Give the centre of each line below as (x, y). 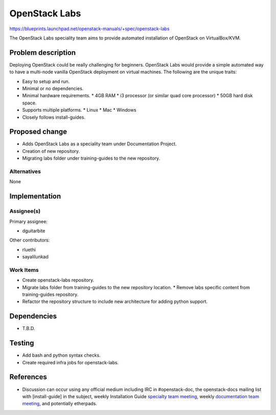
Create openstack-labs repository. (58, 280)
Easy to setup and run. (46, 81)
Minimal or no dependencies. (53, 89)
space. (29, 103)
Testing (22, 343)
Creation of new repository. (51, 151)
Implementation (35, 196)
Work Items (24, 270)
